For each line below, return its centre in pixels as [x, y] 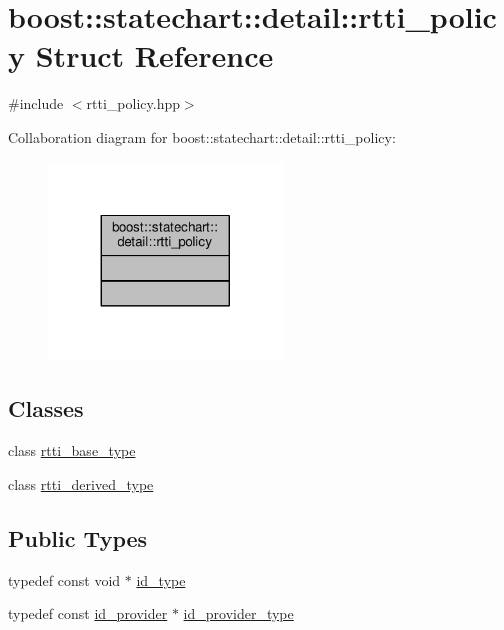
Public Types [78, 537]
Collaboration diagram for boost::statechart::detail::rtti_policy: [202, 136]
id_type [161, 579]
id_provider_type [238, 613]
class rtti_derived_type [81, 483]
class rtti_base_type [72, 450]
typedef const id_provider [88, 613]
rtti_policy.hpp [133, 103]
